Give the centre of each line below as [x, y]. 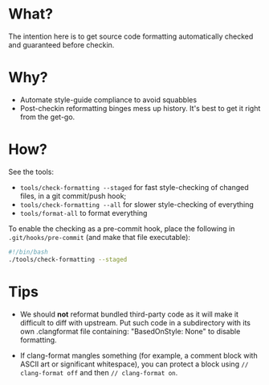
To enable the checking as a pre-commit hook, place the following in [122, 228]
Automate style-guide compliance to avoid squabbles [108, 99]
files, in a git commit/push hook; [73, 196]
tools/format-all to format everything [84, 213]
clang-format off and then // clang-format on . [99, 372]
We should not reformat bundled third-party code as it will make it [129, 314]
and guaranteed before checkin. [61, 44]
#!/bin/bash [28, 252]
